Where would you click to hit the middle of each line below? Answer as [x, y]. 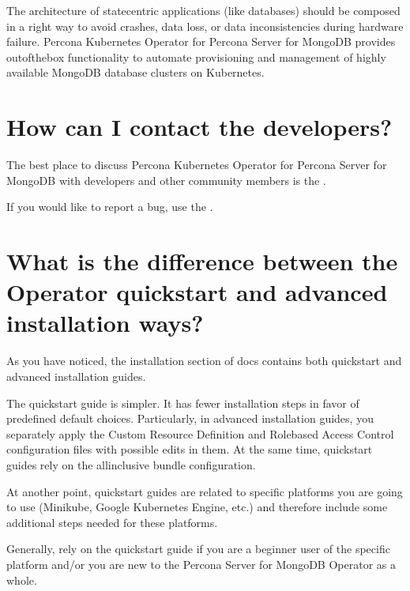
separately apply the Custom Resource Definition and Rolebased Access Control [200, 433]
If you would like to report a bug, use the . [110, 207]
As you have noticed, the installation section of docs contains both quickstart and [204, 361]
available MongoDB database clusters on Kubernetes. [135, 72]
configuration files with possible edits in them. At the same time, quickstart [190, 449]
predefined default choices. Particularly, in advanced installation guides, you [190, 418]
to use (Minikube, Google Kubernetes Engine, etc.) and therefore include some [197, 507]
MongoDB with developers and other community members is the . [166, 180]
